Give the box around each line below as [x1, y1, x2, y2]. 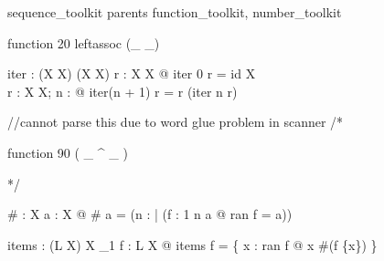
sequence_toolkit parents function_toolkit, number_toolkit [7, 3, 342, 21]
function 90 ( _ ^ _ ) [7, 142, 128, 162]
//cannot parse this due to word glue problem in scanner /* [7, 112, 344, 131]
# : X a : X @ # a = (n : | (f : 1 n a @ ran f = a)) [7, 204, 293, 224]
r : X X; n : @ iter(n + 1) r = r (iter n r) [7, 81, 238, 100]
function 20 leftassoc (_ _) [7, 33, 160, 52]
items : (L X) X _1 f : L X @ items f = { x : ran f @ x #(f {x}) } [7, 235, 378, 254]
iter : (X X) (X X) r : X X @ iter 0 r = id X [7, 64, 256, 83]
